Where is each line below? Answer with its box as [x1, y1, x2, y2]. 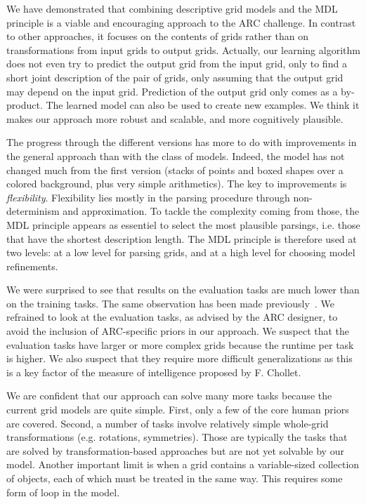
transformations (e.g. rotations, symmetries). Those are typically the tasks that [6, 430, 348, 444]
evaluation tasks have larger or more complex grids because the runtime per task [6, 337, 354, 352]
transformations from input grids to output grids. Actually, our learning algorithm [6, 42, 360, 57]
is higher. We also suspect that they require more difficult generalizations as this [6, 351, 353, 366]
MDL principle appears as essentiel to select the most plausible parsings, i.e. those [6, 217, 360, 232]
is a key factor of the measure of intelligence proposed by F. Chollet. [6, 364, 301, 379]
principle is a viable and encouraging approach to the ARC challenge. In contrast [6, 15, 356, 29]
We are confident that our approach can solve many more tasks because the [6, 388, 332, 403]
